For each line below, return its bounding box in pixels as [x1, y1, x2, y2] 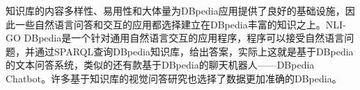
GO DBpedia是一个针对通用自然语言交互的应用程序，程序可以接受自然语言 [6, 30, 345, 45]
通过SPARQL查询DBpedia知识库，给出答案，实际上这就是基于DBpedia [34, 44, 354, 58]
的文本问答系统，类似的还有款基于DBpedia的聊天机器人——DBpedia [6, 57, 315, 72]
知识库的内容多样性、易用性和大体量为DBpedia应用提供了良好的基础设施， [6, 3, 345, 17]
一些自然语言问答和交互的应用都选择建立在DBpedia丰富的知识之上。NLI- [15, 17, 346, 31]
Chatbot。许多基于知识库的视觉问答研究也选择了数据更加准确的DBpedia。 [6, 71, 342, 85]
